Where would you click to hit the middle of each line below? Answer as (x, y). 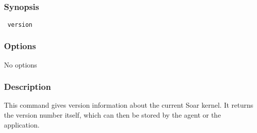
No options (21, 64)
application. (22, 124)
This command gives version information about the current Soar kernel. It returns (129, 105)
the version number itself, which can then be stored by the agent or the (113, 114)
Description (28, 87)
